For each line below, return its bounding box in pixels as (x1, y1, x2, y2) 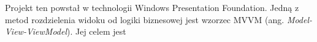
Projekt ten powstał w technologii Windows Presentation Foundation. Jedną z (5, 1, 299, 13)
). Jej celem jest (67, 25, 126, 38)
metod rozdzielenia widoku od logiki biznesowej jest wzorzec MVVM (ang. (5, 13, 285, 26)
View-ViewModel (5, 25, 67, 38)
